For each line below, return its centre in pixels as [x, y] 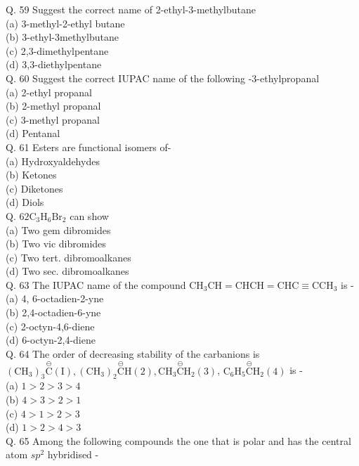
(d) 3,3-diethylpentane [54, 64]
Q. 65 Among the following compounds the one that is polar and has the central [178, 440]
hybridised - [73, 454]
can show [89, 215]
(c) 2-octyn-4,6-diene [50, 326]
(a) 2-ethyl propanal [49, 92]
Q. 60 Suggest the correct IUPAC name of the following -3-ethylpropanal [163, 78]
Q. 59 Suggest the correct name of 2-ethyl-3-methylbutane [131, 9]
